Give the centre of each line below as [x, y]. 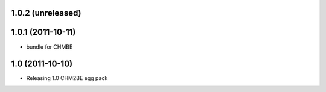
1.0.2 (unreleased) [46, 13]
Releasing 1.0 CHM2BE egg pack [67, 78]
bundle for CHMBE [50, 47]
